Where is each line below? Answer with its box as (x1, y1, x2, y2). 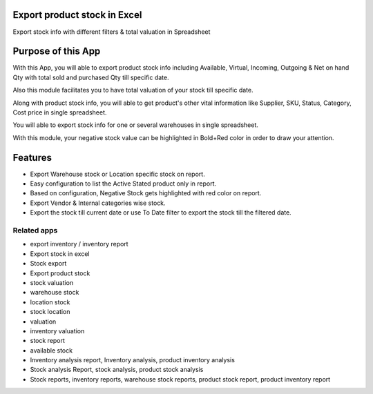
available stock (30, 346, 73, 355)
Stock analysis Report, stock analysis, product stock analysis (30, 366, 204, 374)
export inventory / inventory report (30, 240, 128, 248)
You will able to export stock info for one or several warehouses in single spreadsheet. (12, 121, 259, 129)
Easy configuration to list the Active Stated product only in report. (30, 179, 217, 188)
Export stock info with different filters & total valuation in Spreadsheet (12, 28, 211, 36)
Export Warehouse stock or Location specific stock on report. (30, 170, 205, 178)
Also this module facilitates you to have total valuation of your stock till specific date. (12, 86, 254, 95)
